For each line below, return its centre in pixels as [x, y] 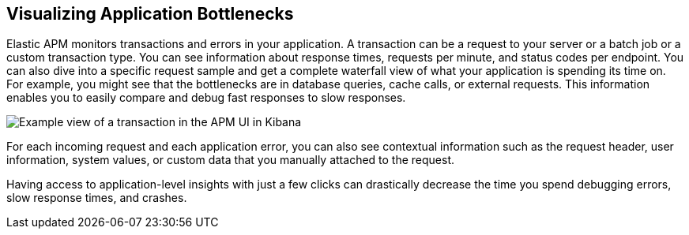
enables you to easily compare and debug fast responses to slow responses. [206, 98]
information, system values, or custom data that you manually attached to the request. [231, 160]
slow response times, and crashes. [97, 198]
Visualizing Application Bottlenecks [150, 14]
